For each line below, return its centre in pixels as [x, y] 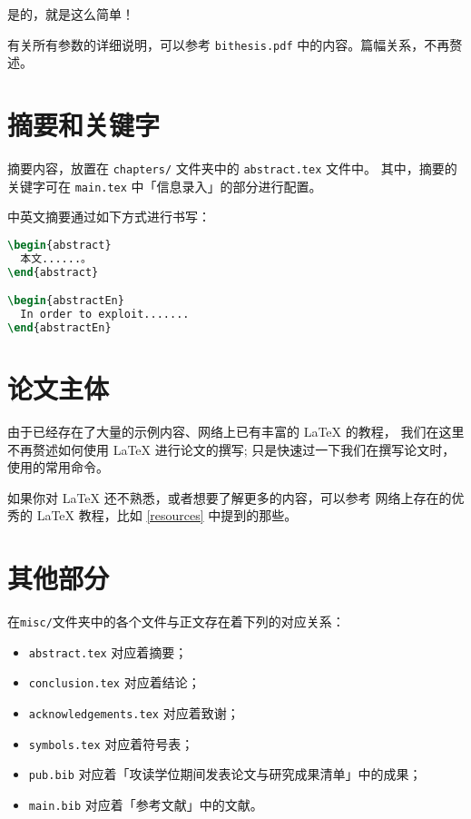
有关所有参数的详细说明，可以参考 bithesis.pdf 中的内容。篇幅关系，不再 [229, 44]
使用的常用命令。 [58, 467]
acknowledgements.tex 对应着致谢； [134, 712]
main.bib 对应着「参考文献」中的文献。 [146, 804]
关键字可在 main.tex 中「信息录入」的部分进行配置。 [165, 186]
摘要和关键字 [84, 125]
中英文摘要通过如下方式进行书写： [109, 217]
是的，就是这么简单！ [71, 14]
